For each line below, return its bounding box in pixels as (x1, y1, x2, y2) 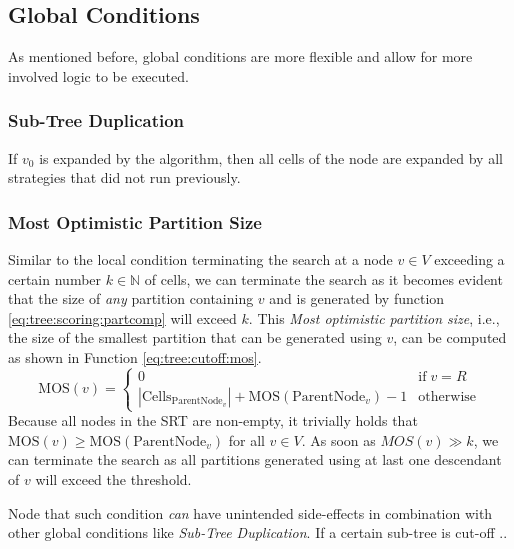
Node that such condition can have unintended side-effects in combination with (8, 502, 493, 523)
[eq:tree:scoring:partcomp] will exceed (8, 307, 237, 328)
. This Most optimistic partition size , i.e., (248, 307, 500, 328)
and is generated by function (269, 288, 445, 309)
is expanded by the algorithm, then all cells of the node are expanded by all (39, 147, 503, 168)
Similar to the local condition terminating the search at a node (8, 249, 393, 270)
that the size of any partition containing (8, 288, 254, 309)
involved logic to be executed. (8, 65, 189, 86)
